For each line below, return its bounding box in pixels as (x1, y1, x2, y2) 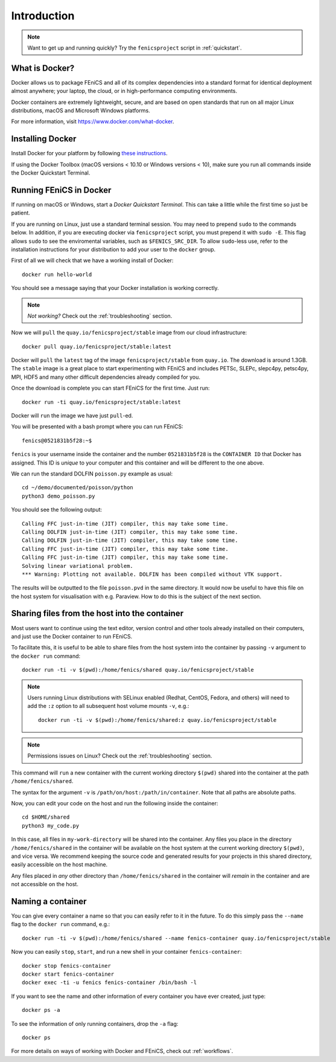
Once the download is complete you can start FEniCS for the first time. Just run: (11, 384, 211, 392)
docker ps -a (22, 1006, 60, 1014)
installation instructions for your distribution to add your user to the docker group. (11, 245, 216, 253)
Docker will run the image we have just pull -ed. (11, 412, 133, 419)
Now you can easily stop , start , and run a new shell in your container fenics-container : (11, 948, 242, 956)
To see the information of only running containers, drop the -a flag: (11, 1020, 179, 1027)
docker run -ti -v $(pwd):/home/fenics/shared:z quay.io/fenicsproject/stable (38, 716, 277, 723)
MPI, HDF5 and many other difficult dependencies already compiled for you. (11, 373, 201, 381)
